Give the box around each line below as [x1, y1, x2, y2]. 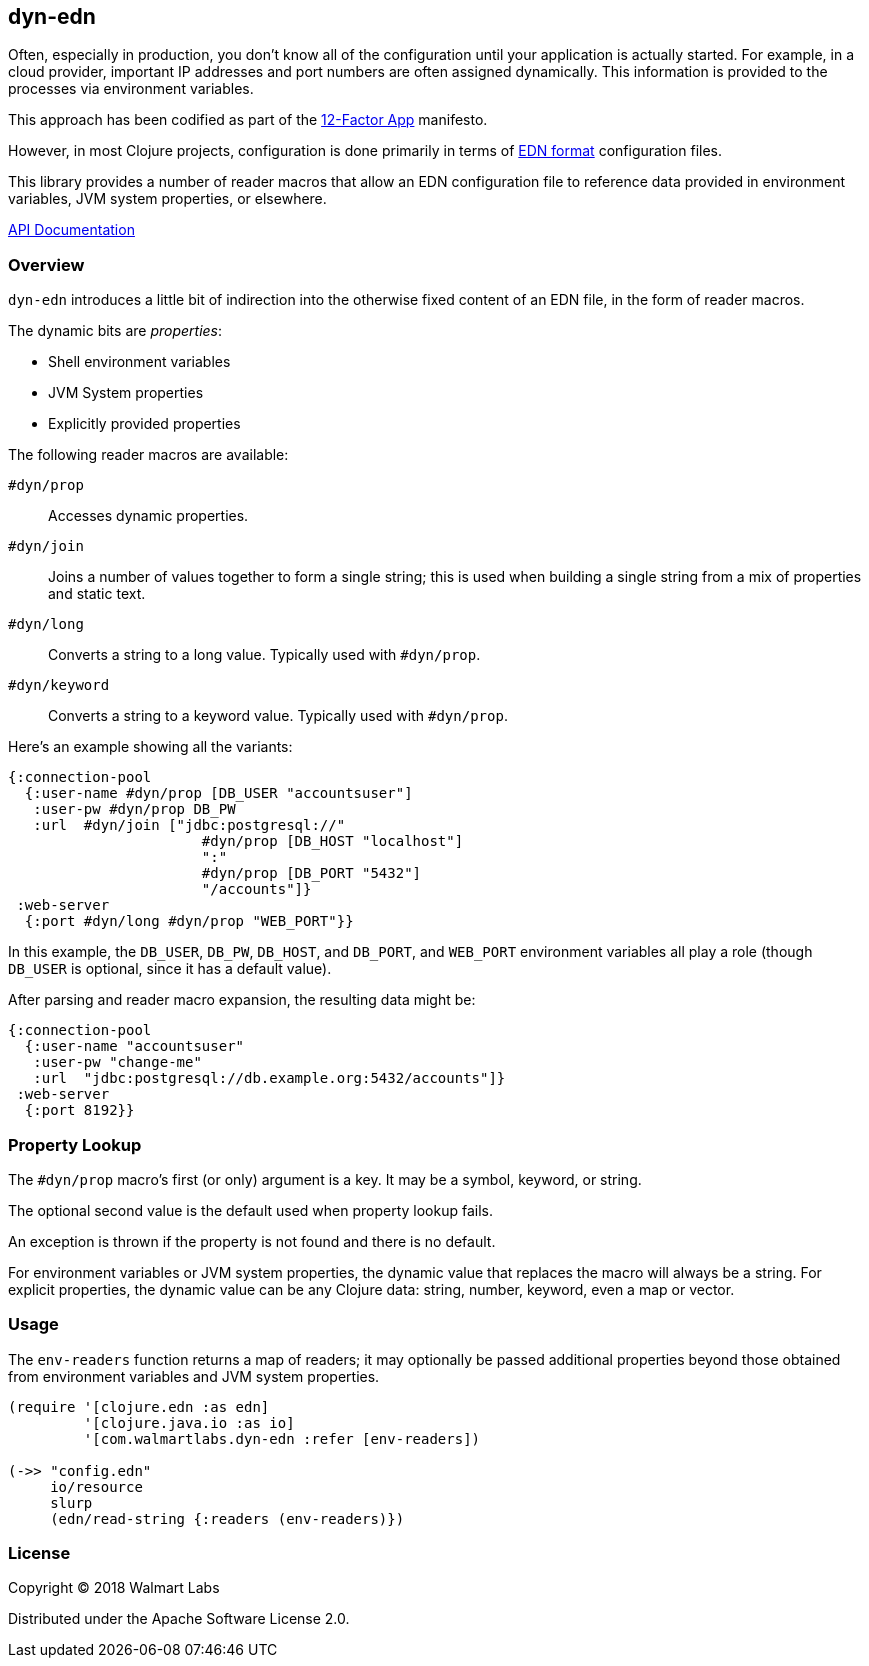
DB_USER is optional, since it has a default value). [8, 960, 332, 978]
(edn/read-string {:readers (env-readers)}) [50, 1510, 405, 1527]
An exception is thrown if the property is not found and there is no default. [8, 1232, 496, 1250]
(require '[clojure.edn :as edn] [8, 1398, 270, 1415]
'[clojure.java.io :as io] [83, 1414, 295, 1431]
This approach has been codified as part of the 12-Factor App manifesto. [8, 111, 488, 129]
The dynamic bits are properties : [8, 322, 223, 340]
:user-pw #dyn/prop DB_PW [33, 801, 236, 818]
